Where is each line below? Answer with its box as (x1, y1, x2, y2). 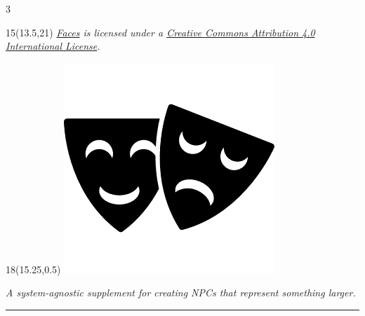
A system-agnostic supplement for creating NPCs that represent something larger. (6, 285, 356, 300)
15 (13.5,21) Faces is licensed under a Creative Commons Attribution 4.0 (6, 25, 315, 39)
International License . (6, 39, 100, 53)
